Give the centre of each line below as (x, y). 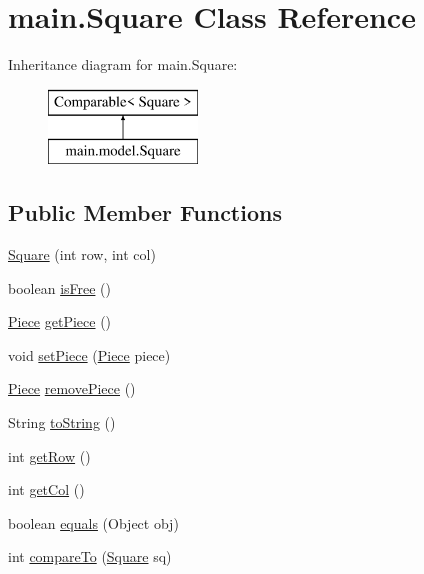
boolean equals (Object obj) (93, 522)
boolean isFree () (59, 287)
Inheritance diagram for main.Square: (123, 64)
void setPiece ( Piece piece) (89, 354)
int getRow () (49, 455)
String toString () (62, 422)
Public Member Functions (145, 212)
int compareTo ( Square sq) (90, 556)
